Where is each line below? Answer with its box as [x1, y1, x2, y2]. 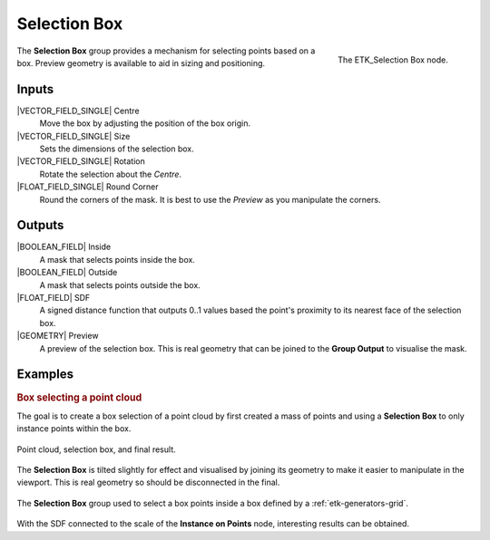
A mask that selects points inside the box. [39, 254, 195, 265]
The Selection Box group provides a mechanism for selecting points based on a [16, 45, 316, 56]
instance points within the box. [16, 423, 132, 434]
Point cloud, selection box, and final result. [16, 444, 176, 455]
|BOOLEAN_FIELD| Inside [16, 241, 112, 253]
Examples [16, 367, 74, 382]
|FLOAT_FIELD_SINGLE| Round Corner [16, 181, 159, 192]
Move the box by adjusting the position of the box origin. [39, 118, 251, 129]
